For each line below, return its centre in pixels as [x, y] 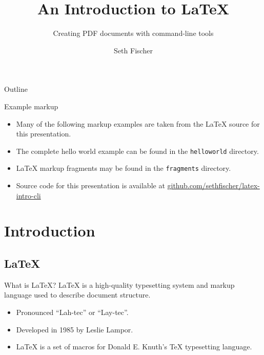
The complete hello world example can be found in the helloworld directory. [137, 151]
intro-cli [28, 195]
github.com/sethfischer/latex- [214, 185]
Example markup [31, 106]
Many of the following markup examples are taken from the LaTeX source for [138, 123]
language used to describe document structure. [77, 295]
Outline [16, 89]
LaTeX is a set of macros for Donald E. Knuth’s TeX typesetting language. [134, 347]
